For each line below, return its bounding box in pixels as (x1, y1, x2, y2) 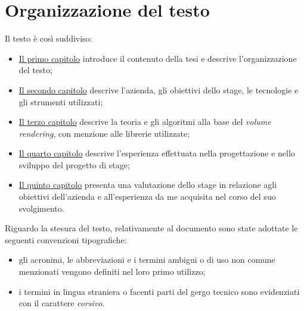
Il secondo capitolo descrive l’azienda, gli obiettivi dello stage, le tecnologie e (18, 83, 299, 96)
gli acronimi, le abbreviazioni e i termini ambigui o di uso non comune (18, 253, 275, 266)
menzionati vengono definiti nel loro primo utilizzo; (18, 265, 206, 278)
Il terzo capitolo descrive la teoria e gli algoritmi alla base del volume (18, 115, 271, 128)
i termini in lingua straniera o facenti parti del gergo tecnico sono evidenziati (18, 285, 300, 297)
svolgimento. (18, 202, 64, 214)
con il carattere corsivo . (18, 297, 105, 309)
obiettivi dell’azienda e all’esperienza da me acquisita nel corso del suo (18, 190, 276, 203)
